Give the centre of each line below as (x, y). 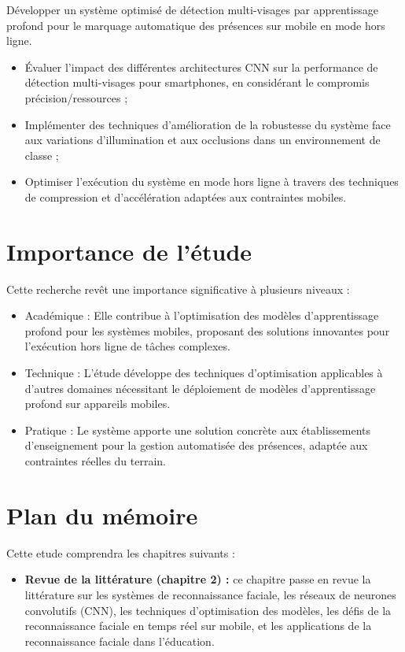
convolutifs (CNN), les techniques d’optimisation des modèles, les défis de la (208, 610)
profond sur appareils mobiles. (98, 404)
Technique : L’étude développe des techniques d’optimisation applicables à (204, 373)
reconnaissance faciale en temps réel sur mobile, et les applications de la (198, 626)
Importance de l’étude (129, 251)
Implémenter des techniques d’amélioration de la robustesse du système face (208, 124)
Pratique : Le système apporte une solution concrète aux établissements (198, 430)
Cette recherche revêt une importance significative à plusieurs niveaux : (178, 289)
